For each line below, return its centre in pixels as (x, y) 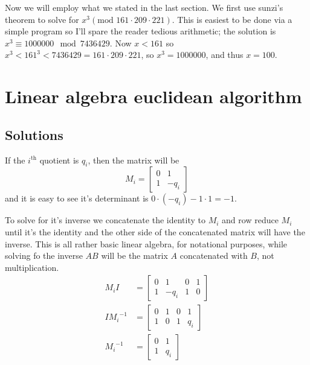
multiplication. (32, 267)
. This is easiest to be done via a (232, 19)
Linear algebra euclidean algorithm (153, 96)
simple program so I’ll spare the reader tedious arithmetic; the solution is (140, 31)
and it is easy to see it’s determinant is (77, 198)
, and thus (224, 55)
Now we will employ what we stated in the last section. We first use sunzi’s (144, 7)
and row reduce (250, 220)
